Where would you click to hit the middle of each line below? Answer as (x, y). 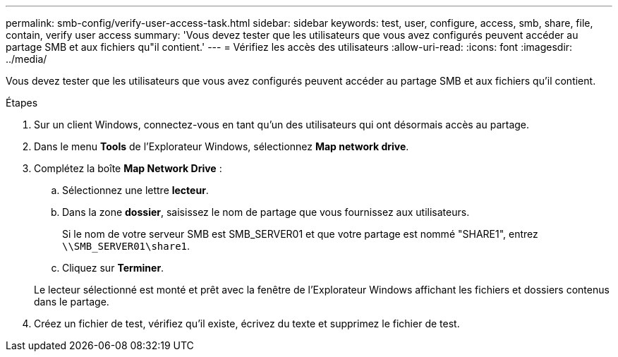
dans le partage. (72, 302)
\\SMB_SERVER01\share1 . (126, 246)
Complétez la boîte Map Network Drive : (128, 168)
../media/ (26, 59)
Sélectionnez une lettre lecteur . (135, 190)
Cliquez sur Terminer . (113, 268)
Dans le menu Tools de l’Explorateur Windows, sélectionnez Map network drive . (222, 146)
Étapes (22, 103)
